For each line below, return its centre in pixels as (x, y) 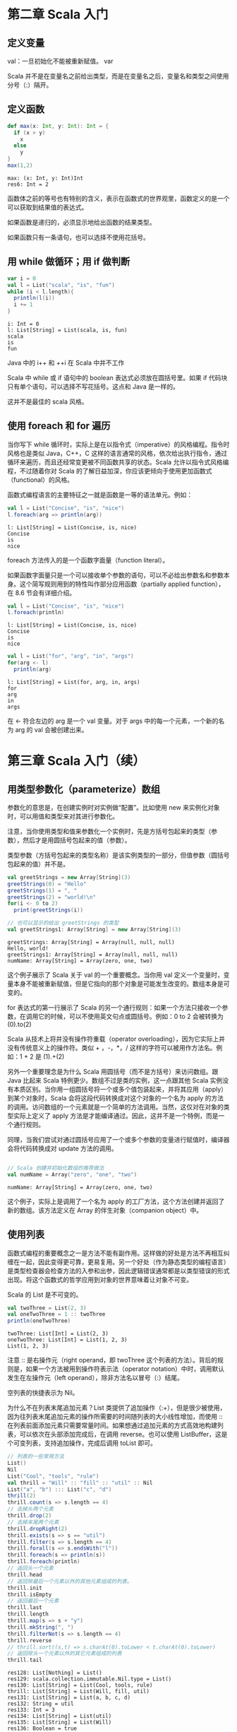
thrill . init (25, 1588)
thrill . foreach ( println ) (44, 1562)
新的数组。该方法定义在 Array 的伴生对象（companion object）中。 (105, 1210)
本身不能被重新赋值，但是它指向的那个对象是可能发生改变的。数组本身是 (118, 984)
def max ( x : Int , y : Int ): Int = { (58, 126)
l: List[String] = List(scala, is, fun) (68, 330)
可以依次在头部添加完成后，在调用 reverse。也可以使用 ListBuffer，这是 (123, 1435)
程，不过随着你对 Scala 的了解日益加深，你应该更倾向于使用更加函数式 (110, 471)
